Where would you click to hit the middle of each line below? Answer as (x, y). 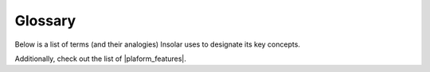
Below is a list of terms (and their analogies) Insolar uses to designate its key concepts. (157, 44)
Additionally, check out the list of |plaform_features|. (101, 59)
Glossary (45, 21)
